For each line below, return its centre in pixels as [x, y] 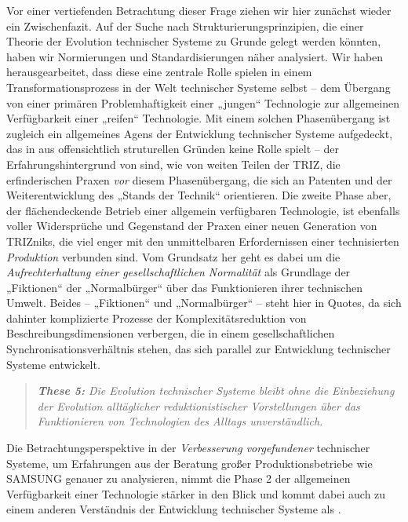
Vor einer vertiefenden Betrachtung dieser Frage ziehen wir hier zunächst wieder [199, 10]
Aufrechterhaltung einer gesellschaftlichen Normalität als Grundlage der [178, 272]
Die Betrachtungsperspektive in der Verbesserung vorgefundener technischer [188, 448]
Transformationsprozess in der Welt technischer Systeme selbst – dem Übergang [199, 87]
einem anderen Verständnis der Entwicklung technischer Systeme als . [174, 509]
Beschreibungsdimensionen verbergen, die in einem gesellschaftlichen [171, 333]
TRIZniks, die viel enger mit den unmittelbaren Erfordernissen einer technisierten [203, 241]
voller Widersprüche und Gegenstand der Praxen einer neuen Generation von [192, 226]
